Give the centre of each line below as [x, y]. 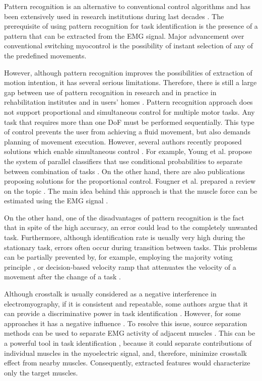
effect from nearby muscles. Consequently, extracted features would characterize [127, 363]
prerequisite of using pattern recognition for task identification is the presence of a [131, 26]
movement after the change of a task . [62, 277]
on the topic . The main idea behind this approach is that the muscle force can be [131, 190]
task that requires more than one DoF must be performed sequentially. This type [129, 122]
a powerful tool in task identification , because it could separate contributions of [128, 343]
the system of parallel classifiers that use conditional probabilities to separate [123, 161]
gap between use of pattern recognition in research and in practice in [110, 92]
